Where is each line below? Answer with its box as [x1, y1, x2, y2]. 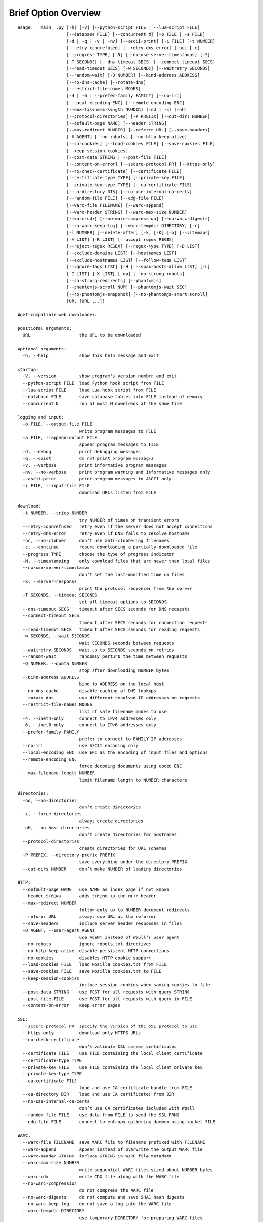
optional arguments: [18, 346, 67, 351]
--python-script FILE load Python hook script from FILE [22, 380, 164, 386]
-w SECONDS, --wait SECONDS [22, 633, 90, 639]
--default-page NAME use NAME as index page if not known [22, 886, 169, 892]
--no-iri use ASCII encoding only [22, 743, 139, 748]
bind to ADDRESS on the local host [79, 681, 164, 687]
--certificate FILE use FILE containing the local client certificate [22, 1051, 203, 1056]
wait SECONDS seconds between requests [79, 640, 175, 646]
